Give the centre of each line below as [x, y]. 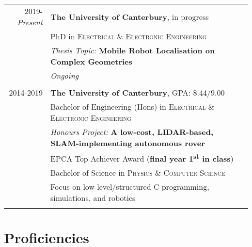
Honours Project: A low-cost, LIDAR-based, [132, 132]
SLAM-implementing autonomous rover [127, 143]
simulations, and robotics [93, 198]
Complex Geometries [91, 61]
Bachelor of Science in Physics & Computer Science [138, 173]
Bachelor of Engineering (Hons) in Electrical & [132, 107]
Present [30, 22]
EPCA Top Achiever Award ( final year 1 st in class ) [142, 158]
